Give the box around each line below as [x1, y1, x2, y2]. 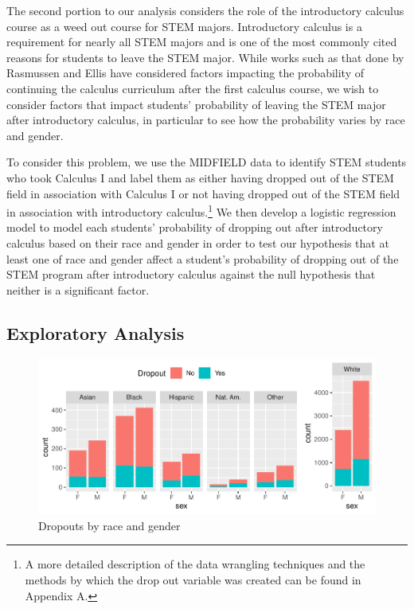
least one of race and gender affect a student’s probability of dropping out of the [6, 250, 399, 267]
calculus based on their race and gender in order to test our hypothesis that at [6, 234, 389, 251]
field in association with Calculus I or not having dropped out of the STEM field [6, 185, 400, 201]
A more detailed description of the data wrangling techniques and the [25, 556, 365, 572]
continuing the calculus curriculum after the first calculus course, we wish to [6, 80, 379, 96]
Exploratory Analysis [6, 320, 185, 345]
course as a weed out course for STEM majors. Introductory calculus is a [6, 18, 362, 34]
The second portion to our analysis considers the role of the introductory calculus [6, 2, 404, 18]
